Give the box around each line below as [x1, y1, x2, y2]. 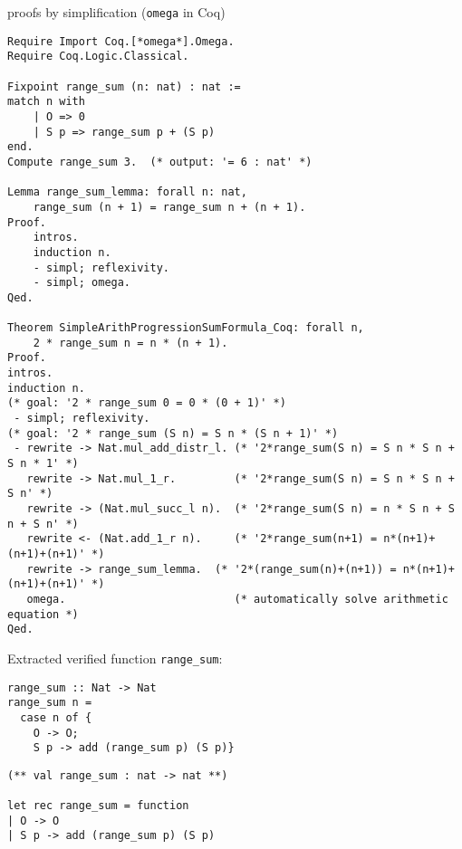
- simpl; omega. [33, 276, 131, 290]
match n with [7, 95, 85, 109]
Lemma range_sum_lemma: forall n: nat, [7, 186, 247, 199]
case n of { [20, 711, 92, 724]
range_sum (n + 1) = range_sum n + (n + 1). [33, 200, 306, 214]
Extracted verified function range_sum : [7, 648, 223, 667]
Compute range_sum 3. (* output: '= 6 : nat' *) [7, 155, 313, 168]
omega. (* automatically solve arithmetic [26, 592, 448, 606]
